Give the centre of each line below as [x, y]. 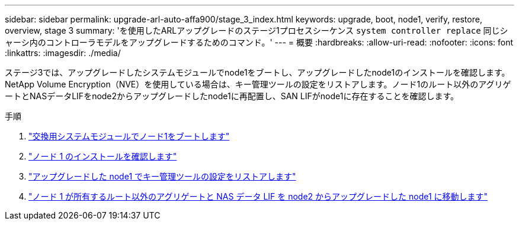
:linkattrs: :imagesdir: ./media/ [63, 53]
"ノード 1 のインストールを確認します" [103, 156]
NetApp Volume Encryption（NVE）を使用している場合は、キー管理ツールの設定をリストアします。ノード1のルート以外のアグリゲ [258, 84]
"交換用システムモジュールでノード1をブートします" [129, 136]
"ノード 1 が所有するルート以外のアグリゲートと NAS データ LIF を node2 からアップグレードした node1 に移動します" [258, 196]
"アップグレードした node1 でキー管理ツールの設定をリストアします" [162, 176]
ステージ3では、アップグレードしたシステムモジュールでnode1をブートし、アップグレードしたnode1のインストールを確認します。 [257, 72]
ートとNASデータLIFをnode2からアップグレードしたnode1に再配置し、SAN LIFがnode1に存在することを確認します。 [232, 96]
